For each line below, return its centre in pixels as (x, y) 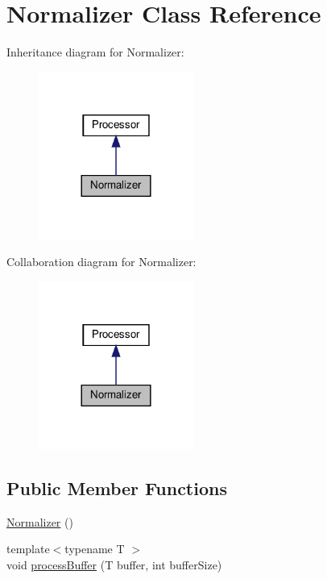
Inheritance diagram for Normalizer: (95, 52)
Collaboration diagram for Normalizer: (101, 262)
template (28, 549)
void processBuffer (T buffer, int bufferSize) (114, 564)
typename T (95, 549)
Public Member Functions (117, 487)
